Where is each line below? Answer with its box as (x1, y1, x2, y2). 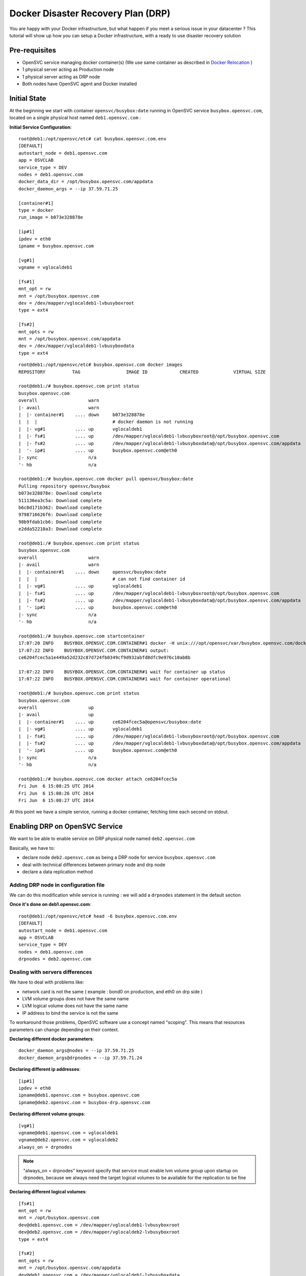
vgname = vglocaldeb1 (18, 264, 72, 271)
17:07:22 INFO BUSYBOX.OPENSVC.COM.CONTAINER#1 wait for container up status (18, 669, 226, 675)
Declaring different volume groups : (9, 1111, 86, 1117)
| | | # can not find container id (18, 576, 186, 582)
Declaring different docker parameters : (9, 1036, 94, 1042)
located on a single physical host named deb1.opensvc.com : (9, 115, 141, 121)
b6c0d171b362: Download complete (18, 505, 102, 510)
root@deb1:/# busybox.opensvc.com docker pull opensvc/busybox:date (18, 476, 193, 482)
